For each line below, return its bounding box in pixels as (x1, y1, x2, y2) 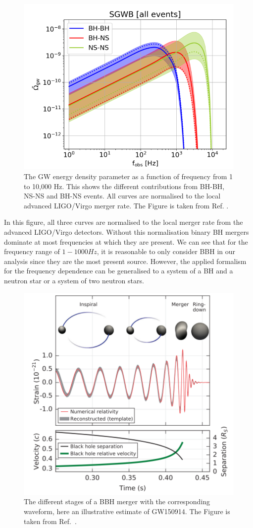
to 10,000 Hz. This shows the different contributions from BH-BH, (24, 181, 225, 191)
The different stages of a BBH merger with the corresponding (24, 496, 210, 507)
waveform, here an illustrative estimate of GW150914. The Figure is (24, 506, 230, 516)
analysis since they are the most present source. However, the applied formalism (4, 256, 247, 266)
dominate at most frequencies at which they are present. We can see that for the (4, 236, 248, 247)
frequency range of (4, 246, 60, 257)
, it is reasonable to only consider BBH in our (97, 246, 235, 257)
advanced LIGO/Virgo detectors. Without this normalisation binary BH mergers (4, 227, 249, 237)
